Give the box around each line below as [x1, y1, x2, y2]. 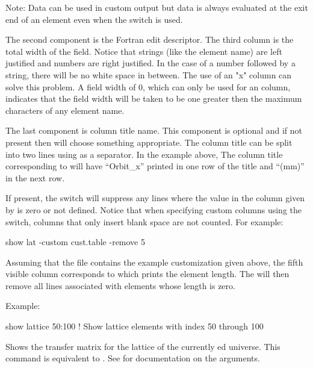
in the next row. [5, 171, 65, 184]
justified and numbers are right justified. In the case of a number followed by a [5, 57, 296, 69]
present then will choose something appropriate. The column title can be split [5, 136, 293, 148]
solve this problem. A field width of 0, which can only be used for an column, [5, 80, 291, 93]
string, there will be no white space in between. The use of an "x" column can [5, 68, 292, 81]
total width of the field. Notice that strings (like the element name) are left [5, 45, 282, 57]
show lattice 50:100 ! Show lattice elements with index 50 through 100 [5, 320, 264, 332]
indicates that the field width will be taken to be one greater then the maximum [5, 92, 302, 105]
